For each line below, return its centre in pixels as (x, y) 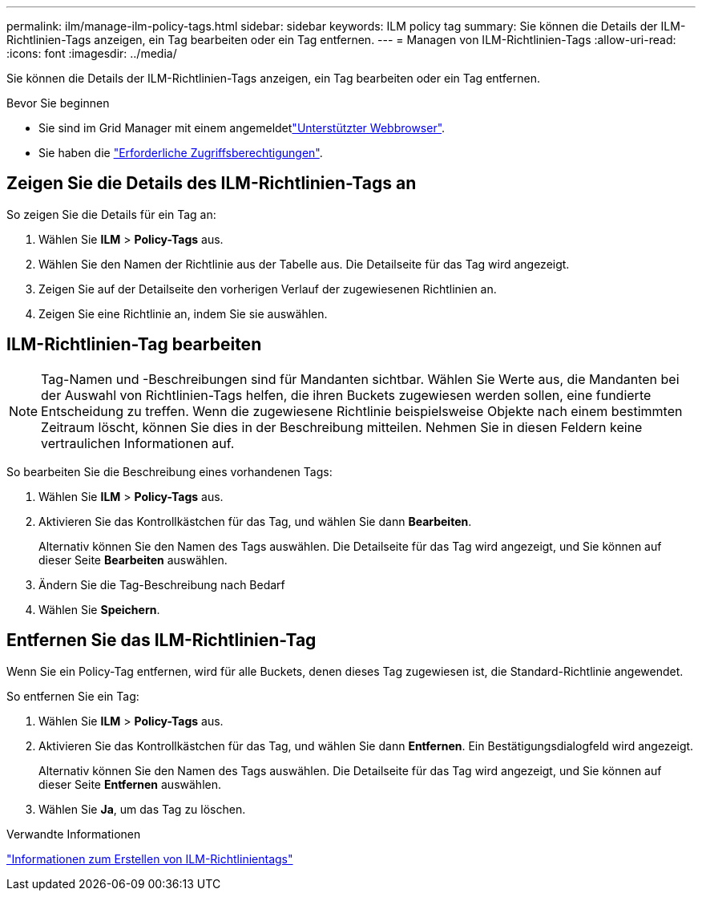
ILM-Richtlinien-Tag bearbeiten (134, 345)
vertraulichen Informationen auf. (138, 443)
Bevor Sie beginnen (58, 103)
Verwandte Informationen (74, 834)
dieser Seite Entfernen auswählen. (130, 784)
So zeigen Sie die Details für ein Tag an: (111, 214)
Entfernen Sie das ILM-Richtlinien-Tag (161, 640)
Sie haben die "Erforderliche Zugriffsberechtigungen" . (181, 153)
